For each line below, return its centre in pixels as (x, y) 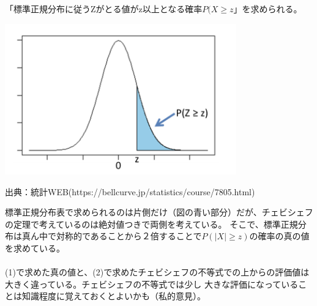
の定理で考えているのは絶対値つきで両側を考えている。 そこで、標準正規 (151, 224)
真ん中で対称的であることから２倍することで (112, 236)
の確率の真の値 (279, 236)
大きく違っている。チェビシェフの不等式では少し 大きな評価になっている (152, 284)
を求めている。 (35, 248)
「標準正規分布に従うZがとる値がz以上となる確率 (104, 9)
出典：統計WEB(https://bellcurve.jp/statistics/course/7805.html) (130, 191)
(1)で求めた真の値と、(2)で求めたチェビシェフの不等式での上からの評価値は (157, 272)
